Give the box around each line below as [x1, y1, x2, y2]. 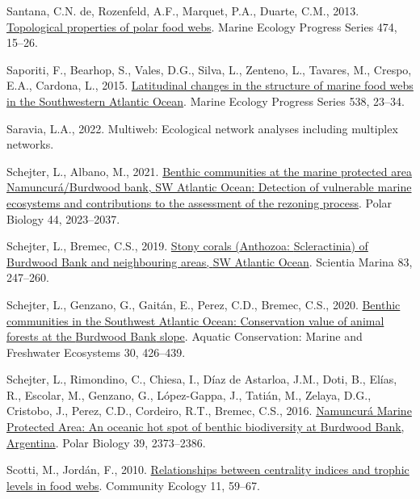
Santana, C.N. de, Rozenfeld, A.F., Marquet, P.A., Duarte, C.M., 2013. [6, 2, 359, 19]
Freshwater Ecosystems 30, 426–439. [6, 343, 186, 360]
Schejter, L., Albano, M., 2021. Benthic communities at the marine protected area [6, 162, 412, 179]
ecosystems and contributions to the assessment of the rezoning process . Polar [6, 194, 393, 211]
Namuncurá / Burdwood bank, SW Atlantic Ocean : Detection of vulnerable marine [6, 178, 412, 195]
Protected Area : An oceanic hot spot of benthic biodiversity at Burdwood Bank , [6, 418, 405, 435]
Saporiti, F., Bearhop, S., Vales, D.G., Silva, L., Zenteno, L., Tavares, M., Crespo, [6, 61, 412, 78]
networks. [6, 136, 54, 153]
